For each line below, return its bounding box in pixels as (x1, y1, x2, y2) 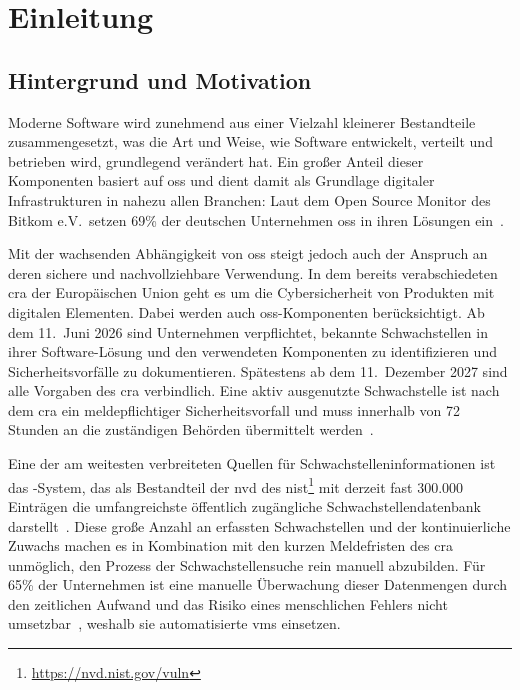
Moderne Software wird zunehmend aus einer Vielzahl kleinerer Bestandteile (8, 111, 476, 132)
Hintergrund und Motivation (8, 64, 312, 95)
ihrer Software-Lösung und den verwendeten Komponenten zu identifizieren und (8, 341, 497, 362)
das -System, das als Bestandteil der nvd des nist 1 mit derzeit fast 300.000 (8, 473, 464, 497)
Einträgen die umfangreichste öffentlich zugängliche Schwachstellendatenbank (8, 495, 481, 516)
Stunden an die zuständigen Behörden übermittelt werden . (8, 419, 374, 440)
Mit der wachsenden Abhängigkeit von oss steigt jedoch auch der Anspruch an (8, 243, 488, 264)
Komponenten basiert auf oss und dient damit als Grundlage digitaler (8, 170, 435, 191)
